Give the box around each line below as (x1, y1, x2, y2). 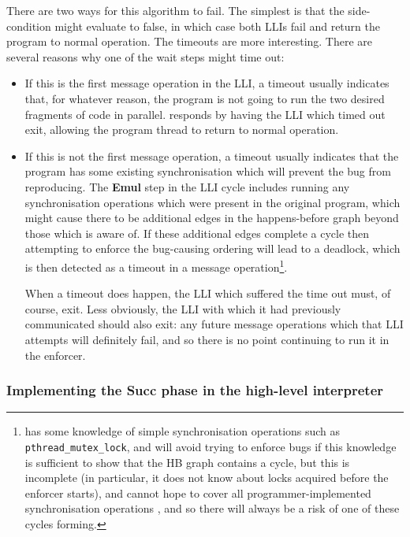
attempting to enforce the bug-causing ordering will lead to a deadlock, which (24, 240, 401, 257)
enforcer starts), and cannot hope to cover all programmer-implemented (24, 484, 371, 501)
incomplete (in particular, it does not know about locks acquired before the (24, 469, 389, 486)
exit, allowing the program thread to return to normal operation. (24, 121, 339, 138)
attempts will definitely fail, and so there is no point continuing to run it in (24, 331, 389, 347)
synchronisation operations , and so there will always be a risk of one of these (24, 500, 400, 517)
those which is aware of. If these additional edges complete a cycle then (24, 224, 370, 241)
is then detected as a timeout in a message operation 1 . (24, 256, 288, 275)
